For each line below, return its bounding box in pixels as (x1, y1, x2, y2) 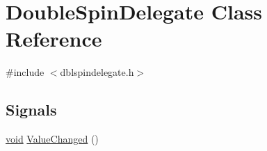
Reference (6, 24, 102, 53)
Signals (6, 99, 57, 120)
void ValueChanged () (6, 132, 99, 146)
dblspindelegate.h (60, 65, 134, 79)
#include (6, 65, 44, 79)
